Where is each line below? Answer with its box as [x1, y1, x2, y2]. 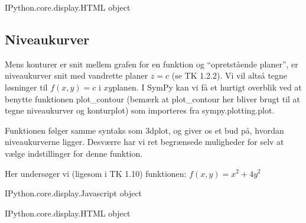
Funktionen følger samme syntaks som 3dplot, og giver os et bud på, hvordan [5, 124, 284, 136]
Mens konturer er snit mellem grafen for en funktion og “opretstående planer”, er [5, 57, 298, 70]
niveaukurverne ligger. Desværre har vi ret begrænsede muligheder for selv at [5, 135, 284, 148]
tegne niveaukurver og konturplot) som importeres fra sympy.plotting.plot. [5, 104, 275, 117]
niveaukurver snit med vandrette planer [5, 69, 148, 82]
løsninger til [5, 80, 48, 93]
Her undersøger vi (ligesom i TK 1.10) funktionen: [5, 167, 187, 179]
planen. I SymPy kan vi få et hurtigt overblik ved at [112, 80, 302, 93]
